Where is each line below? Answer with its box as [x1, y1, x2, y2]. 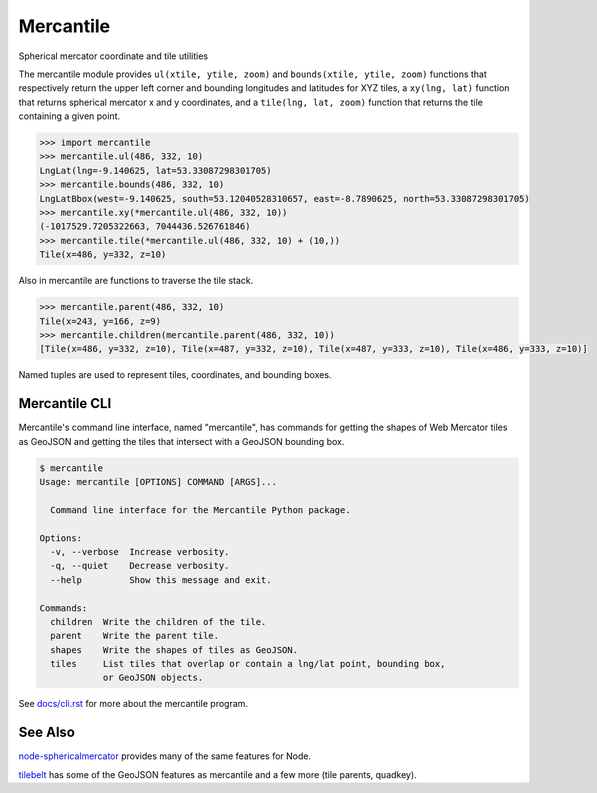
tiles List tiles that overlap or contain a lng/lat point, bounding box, [50, 658, 446, 670]
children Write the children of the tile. [50, 616, 267, 627]
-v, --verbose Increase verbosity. [50, 546, 230, 557]
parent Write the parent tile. [50, 630, 220, 642]
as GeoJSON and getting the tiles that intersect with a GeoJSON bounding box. [18, 435, 345, 447]
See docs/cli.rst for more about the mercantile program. [18, 698, 249, 710]
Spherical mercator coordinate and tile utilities [18, 50, 209, 62]
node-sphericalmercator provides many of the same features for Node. [18, 750, 312, 762]
